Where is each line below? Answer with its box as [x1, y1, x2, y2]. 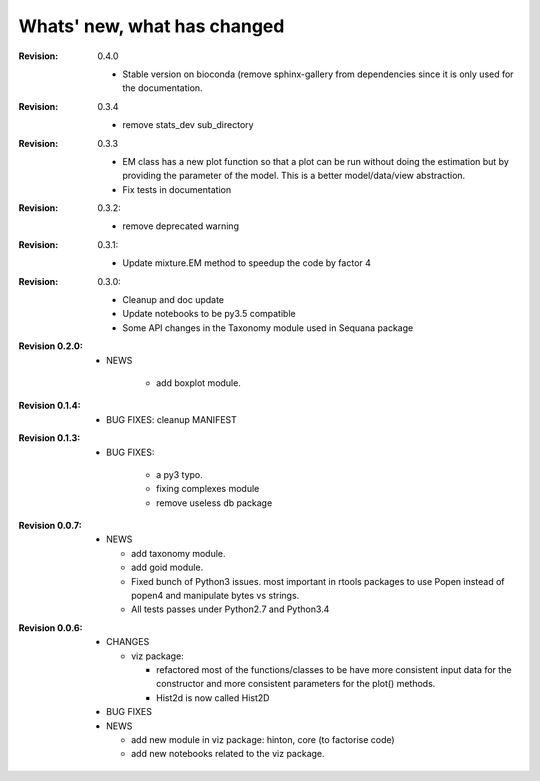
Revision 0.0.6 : [18, 621, 83, 634]
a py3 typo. [156, 468, 204, 480]
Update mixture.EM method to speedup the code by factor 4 [122, 257, 372, 269]
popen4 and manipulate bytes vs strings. [131, 590, 300, 602]
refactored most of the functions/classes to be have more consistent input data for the [156, 664, 512, 675]
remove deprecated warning [122, 220, 240, 232]
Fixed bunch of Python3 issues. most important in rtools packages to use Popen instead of [131, 575, 505, 587]
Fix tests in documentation [122, 183, 232, 195]
